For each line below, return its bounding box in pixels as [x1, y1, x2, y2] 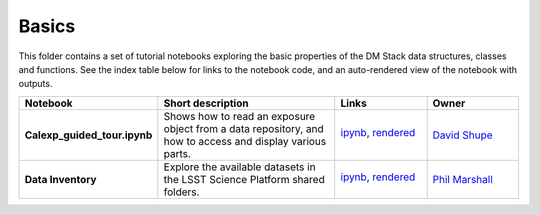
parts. [163, 146, 192, 160]
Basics [18, 15, 76, 37]
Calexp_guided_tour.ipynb [24, 128, 153, 142]
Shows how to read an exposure [163, 109, 316, 123]
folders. [163, 185, 200, 199]
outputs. [18, 78, 53, 90]
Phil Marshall [432, 172, 494, 186]
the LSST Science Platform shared [163, 172, 325, 186]
